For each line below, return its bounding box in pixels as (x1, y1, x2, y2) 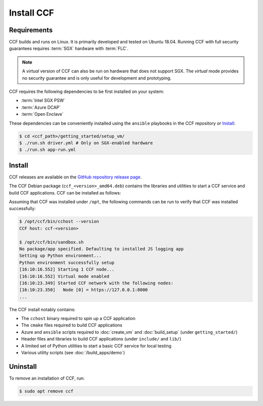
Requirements (9, 26, 53, 34)
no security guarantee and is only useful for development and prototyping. (22, 75, 171, 81)
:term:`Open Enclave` (21, 111, 64, 117)
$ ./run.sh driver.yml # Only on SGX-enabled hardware (19, 140, 153, 146)
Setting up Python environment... (19, 253, 102, 258)
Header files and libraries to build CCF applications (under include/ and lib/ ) (21, 336, 182, 342)
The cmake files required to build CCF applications (21, 322, 123, 328)
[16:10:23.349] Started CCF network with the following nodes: (19, 280, 174, 286)
